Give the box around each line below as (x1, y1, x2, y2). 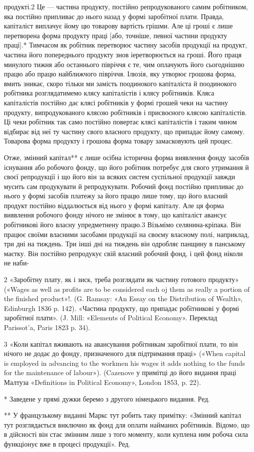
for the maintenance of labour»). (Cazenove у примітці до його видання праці (4, 367, 236, 378)
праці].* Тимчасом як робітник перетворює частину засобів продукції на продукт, (4, 40, 247, 50)
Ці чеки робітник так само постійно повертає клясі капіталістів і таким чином (4, 117, 237, 127)
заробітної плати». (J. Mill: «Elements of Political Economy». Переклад (4, 312, 217, 323)
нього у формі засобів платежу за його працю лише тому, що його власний (4, 190, 228, 201)
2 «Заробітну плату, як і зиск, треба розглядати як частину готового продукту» (4, 274, 239, 285)
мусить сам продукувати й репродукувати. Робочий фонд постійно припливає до (4, 181, 244, 191)
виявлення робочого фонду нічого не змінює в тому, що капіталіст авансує (4, 210, 227, 220)
